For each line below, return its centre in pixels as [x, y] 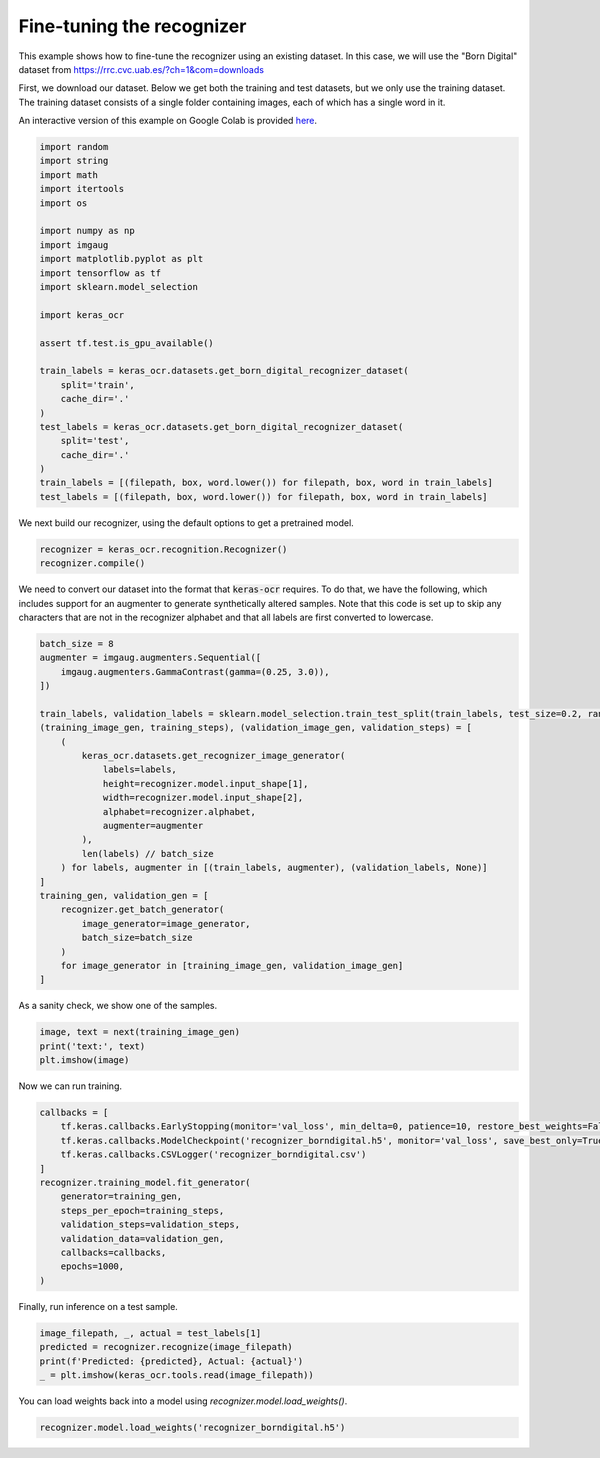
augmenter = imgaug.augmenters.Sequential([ [150, 658]
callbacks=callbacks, [113, 1252]
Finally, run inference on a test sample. [98, 1306]
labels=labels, [139, 769]
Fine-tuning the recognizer [132, 26]
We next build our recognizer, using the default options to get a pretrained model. [186, 522]
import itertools [82, 189]
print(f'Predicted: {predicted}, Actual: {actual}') [171, 1361]
